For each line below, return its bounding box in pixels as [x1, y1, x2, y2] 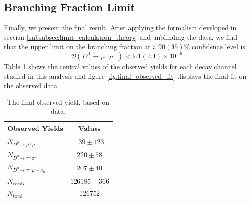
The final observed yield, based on [7, 96, 110, 107]
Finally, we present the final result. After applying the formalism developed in [4, 22, 237, 33]
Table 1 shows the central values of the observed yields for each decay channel [4, 61, 237, 71]
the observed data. [4, 80, 59, 91]
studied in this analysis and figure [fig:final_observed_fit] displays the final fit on [4, 71, 247, 81]
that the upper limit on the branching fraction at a [4, 41, 156, 52]
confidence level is [192, 41, 245, 52]
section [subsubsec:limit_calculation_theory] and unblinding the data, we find [4, 32, 238, 42]
